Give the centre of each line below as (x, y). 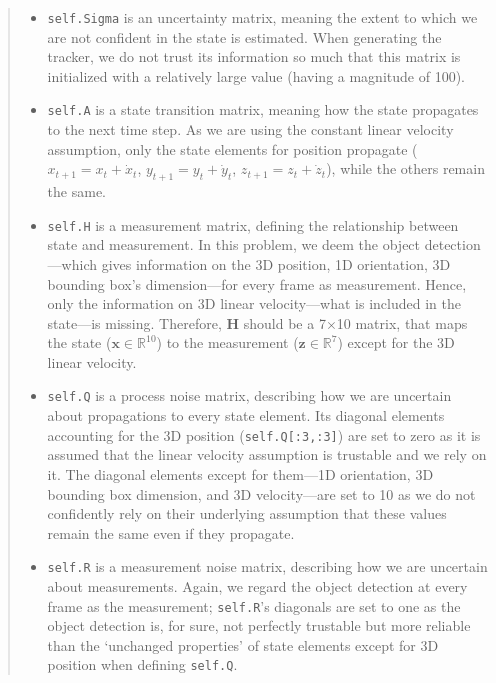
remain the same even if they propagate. (171, 532)
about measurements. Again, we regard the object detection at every (257, 586)
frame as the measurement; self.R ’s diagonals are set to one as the (254, 605)
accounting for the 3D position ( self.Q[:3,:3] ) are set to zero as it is (264, 434)
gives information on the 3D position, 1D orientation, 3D (276, 263)
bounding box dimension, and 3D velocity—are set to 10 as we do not (261, 493)
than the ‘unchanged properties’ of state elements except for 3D (243, 644)
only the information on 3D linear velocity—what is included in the (254, 303)
